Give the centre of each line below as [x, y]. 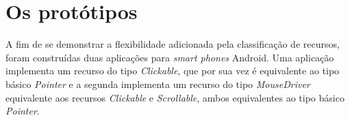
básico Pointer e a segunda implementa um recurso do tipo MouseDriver [158, 84]
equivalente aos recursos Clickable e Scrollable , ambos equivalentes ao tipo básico [175, 97]
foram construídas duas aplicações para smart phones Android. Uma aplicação [170, 57]
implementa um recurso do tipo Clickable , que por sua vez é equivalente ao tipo [173, 71]
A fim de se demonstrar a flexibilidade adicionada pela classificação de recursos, [173, 44]
